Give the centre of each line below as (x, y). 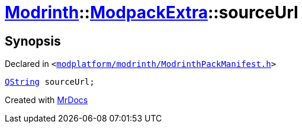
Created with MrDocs (46, 100)
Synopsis (33, 41)
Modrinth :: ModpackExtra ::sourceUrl (152, 12)
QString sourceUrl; (50, 82)
